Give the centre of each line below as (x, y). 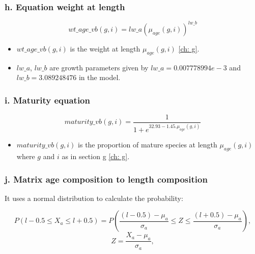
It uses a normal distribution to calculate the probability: (94, 198)
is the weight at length (105, 48)
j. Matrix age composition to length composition (106, 179)
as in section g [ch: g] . (96, 156)
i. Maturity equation (47, 100)
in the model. (100, 77)
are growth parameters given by (99, 67)
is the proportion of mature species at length (148, 145)
